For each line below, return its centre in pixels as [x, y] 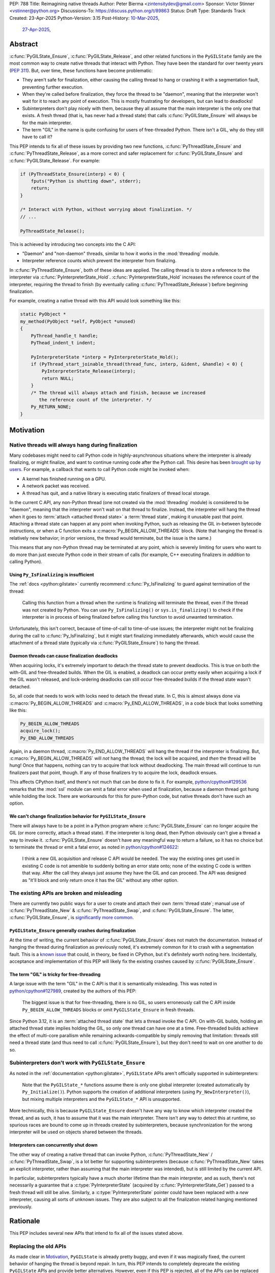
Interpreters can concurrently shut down [53, 1145]
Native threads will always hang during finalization [73, 445]
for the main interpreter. [47, 123]
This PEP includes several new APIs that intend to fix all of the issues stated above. [96, 1233]
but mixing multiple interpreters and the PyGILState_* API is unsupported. [101, 1099]
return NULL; [58, 378]
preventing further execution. [53, 87]
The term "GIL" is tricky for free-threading [55, 974]
